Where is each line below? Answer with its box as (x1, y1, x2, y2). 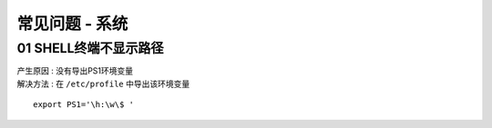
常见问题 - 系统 (16, 14, 128, 34)
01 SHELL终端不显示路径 (16, 40, 164, 56)
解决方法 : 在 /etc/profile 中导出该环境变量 (16, 78, 190, 89)
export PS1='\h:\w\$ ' (33, 100, 135, 110)
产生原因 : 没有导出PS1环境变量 (16, 65, 134, 76)
